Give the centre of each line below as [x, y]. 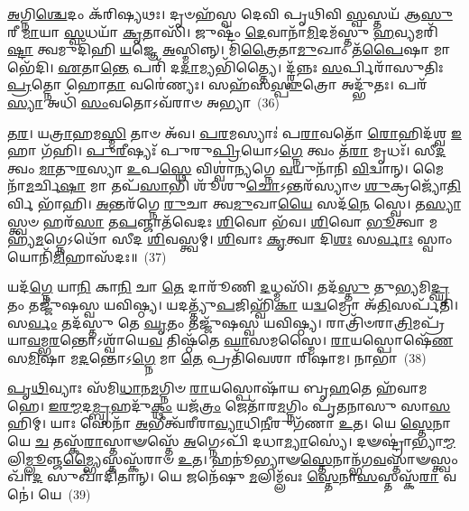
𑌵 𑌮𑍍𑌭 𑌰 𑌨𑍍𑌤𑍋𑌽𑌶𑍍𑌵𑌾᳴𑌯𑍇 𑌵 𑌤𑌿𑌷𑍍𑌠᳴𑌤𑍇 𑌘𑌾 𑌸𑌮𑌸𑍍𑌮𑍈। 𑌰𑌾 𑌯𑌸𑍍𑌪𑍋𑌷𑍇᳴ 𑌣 [240, 340]
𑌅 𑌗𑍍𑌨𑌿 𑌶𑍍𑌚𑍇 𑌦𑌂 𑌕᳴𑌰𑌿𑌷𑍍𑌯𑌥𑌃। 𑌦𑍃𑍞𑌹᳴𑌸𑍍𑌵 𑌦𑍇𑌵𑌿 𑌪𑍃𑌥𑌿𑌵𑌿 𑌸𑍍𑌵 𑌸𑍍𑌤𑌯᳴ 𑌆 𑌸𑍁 [230, 14]
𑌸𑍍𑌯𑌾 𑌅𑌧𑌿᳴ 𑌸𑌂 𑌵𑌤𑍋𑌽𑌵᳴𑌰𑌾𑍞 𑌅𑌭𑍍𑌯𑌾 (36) [143, 102]
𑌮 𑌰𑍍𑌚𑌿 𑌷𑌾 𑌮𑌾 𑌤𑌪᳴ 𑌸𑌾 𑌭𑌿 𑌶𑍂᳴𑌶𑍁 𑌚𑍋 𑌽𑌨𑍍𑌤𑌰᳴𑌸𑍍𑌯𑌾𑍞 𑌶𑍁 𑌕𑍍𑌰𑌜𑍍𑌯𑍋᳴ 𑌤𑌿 [244, 186]
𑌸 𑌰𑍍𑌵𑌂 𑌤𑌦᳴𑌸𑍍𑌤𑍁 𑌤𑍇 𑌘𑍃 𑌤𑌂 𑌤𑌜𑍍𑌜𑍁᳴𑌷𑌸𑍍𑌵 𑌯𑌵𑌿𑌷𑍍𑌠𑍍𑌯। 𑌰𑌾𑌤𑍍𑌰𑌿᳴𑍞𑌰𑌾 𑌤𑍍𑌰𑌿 [210, 322]
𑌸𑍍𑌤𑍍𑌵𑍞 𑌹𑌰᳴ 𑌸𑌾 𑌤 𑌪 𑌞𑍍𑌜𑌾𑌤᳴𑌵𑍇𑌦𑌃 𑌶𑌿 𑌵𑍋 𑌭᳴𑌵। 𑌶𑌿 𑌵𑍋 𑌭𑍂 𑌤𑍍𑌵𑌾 [216, 221]
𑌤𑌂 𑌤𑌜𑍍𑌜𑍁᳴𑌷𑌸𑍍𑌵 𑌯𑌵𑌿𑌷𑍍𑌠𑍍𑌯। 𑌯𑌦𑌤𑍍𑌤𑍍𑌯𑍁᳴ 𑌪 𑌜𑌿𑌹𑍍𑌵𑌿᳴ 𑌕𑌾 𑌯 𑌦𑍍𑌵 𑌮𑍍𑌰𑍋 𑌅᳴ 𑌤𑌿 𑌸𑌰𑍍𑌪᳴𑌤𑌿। [233, 304]
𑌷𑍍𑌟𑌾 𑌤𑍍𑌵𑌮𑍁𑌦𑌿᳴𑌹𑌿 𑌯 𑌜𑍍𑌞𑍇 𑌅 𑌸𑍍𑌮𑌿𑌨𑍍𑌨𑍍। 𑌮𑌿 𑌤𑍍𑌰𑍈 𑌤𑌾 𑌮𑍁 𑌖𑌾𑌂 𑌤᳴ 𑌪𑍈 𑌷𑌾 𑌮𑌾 [229, 49]
